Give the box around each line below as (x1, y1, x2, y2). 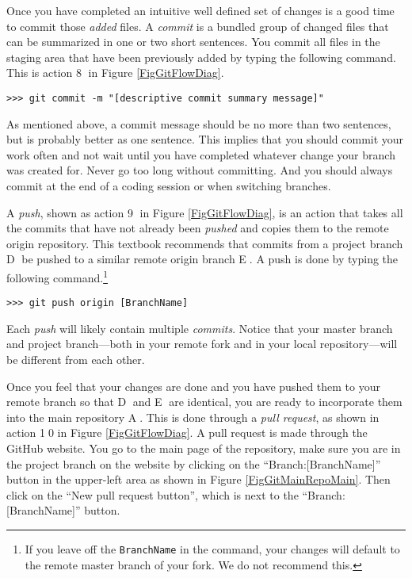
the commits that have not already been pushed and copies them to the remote (6, 220, 389, 236)
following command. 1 (6, 266, 108, 285)
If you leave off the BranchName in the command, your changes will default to (25, 541, 400, 557)
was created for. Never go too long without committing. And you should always (6, 162, 393, 178)
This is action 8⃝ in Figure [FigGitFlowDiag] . (6, 64, 224, 81)
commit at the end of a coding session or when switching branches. (6, 178, 331, 193)
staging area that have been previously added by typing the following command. (6, 48, 396, 65)
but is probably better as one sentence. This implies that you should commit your (6, 131, 404, 147)
